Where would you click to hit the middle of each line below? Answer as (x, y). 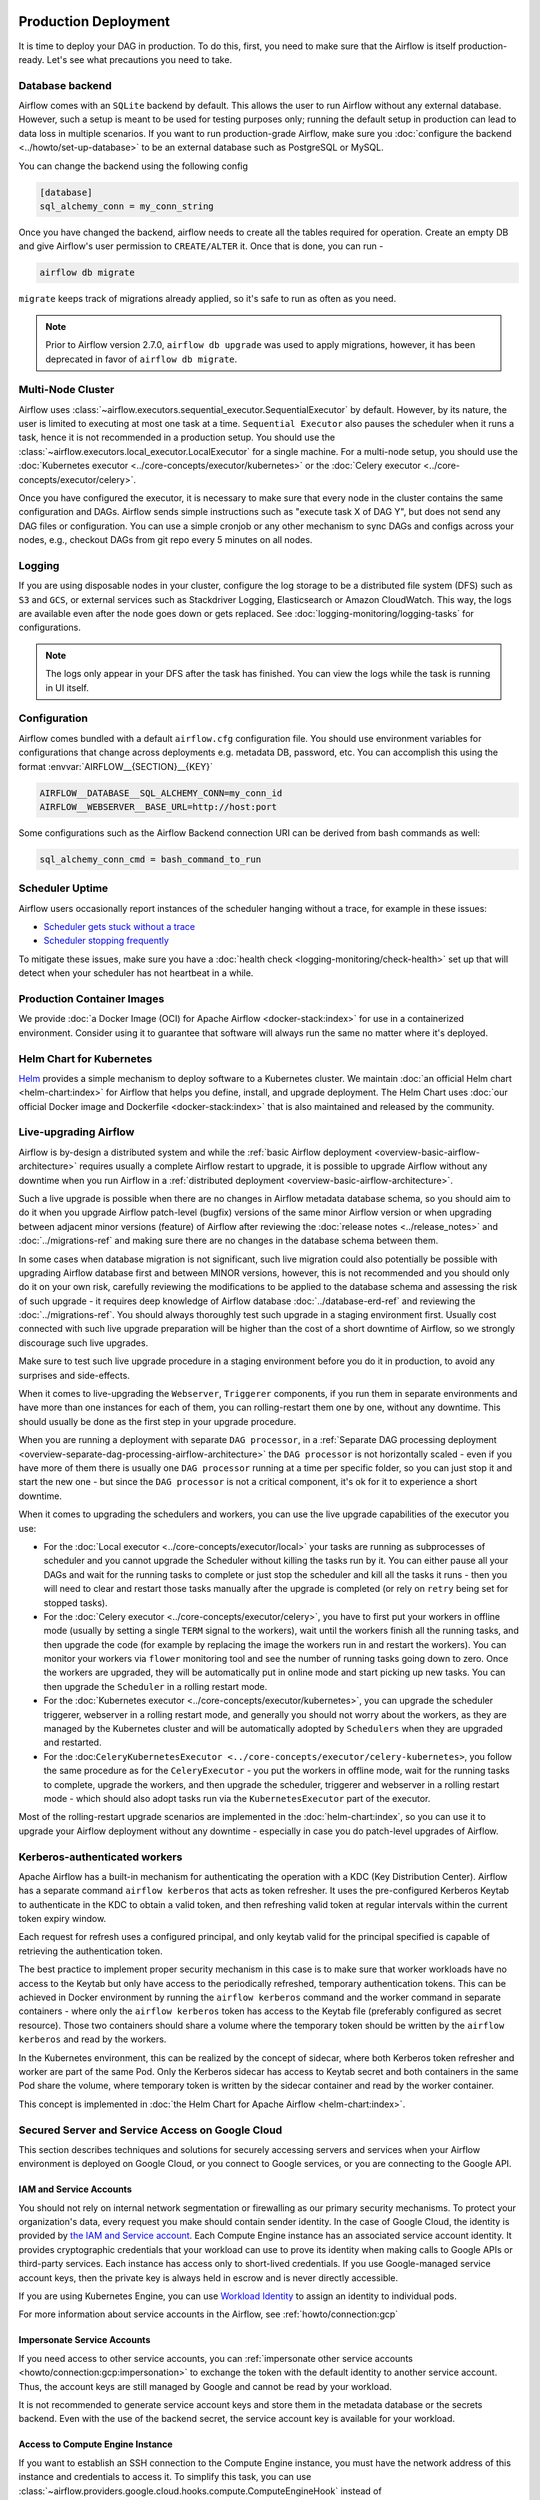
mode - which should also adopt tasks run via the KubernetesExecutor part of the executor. (237, 1798)
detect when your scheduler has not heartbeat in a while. (136, 973)
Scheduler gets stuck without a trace (119, 927)
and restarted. (72, 1742)
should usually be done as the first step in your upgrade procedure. (157, 1421)
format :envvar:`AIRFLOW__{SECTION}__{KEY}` (116, 766)
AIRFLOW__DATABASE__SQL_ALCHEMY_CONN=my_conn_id (161, 793)
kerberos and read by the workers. (92, 2039)
